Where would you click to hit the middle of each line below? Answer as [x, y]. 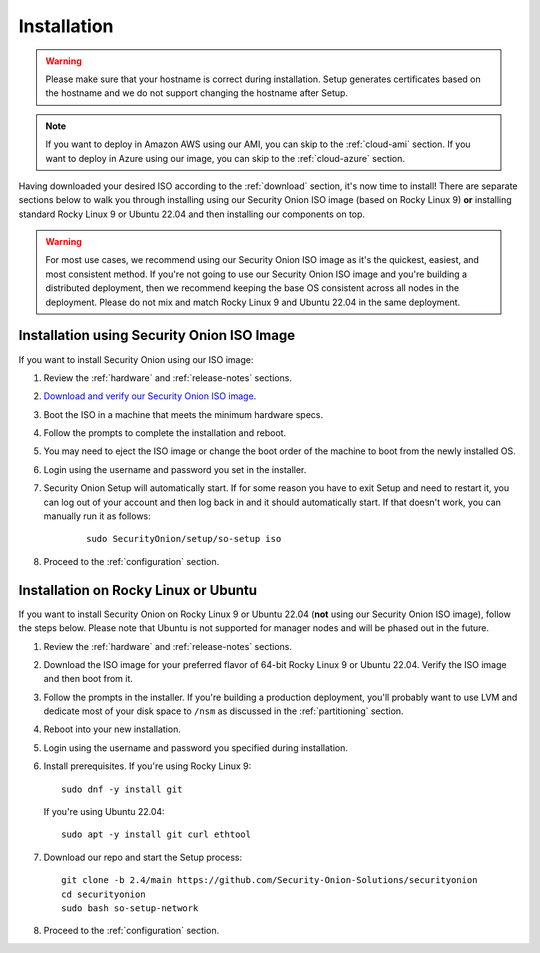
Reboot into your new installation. [112, 729]
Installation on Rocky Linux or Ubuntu [138, 590]
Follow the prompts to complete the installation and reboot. [165, 433]
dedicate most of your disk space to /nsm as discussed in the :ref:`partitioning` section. [223, 711]
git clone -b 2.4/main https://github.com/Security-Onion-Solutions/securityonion [269, 880]
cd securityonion [103, 894]
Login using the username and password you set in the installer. [175, 469]
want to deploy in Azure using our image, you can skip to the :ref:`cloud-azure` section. [225, 158]
